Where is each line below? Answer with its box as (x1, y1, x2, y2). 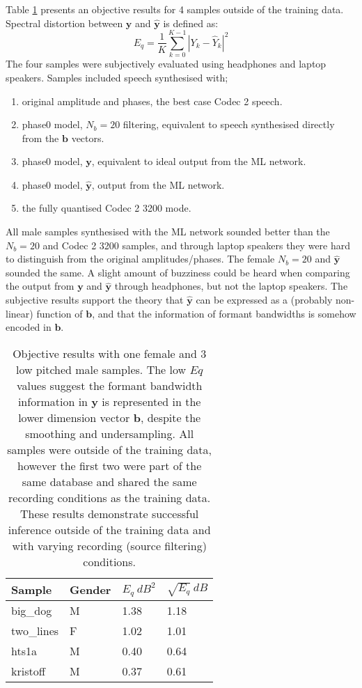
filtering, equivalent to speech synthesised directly (123, 117, 335, 132)
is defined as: (163, 15, 219, 30)
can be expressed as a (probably (196, 292, 333, 307)
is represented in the (102, 393, 201, 409)
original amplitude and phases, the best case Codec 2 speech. (22, 93, 283, 108)
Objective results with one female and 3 (13, 345, 207, 361)
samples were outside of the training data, (7, 441, 212, 458)
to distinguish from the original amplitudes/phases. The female (6, 251, 275, 266)
